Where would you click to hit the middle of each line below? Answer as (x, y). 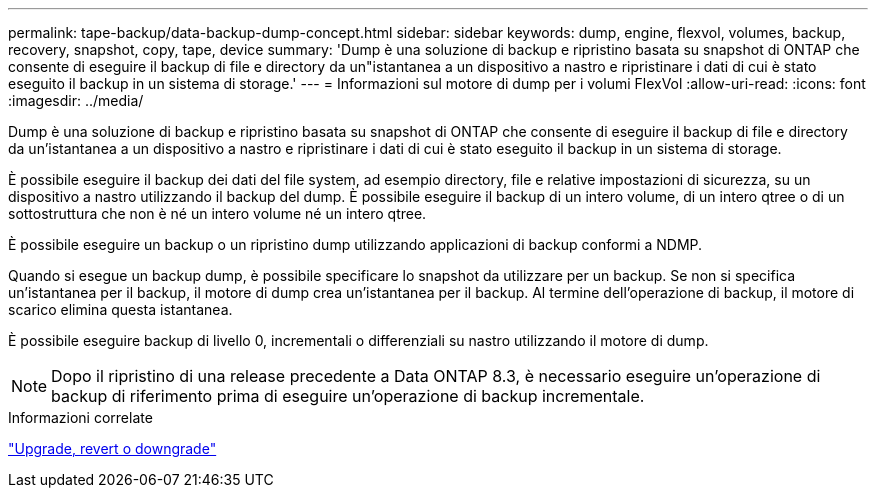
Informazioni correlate (80, 417)
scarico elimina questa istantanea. (120, 309)
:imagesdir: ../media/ (76, 100)
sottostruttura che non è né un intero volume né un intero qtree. (217, 213)
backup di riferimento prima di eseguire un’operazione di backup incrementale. (348, 396)
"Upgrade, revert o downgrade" (112, 448)
